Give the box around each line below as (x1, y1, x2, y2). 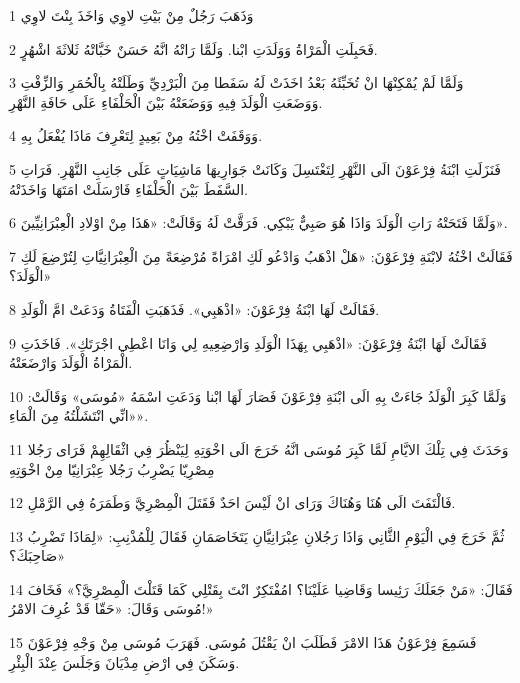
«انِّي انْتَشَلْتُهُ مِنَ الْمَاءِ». (9, 405, 149, 426)
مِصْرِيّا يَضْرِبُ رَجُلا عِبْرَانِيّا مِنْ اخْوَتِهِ (9, 458, 215, 479)
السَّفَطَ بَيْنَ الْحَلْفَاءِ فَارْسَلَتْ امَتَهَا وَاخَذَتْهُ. (9, 178, 248, 199)
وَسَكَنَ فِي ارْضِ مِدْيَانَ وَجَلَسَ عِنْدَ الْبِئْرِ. (9, 651, 240, 672)
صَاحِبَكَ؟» (9, 545, 66, 566)
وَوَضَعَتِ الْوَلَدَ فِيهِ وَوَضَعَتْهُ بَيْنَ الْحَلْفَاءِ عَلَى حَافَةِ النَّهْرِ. (9, 91, 323, 112)
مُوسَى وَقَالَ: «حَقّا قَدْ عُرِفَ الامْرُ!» (9, 598, 214, 619)
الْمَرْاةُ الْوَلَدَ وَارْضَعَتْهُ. (9, 352, 133, 373)
